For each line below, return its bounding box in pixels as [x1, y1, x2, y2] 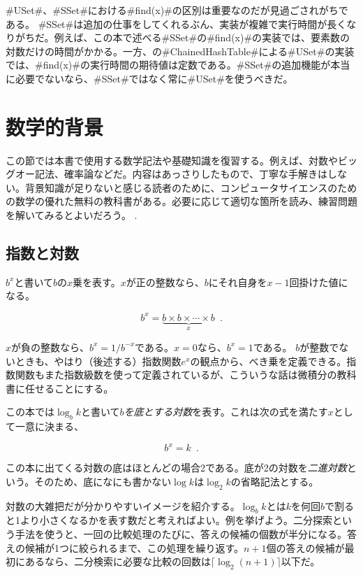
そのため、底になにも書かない [34, 474, 172, 488]
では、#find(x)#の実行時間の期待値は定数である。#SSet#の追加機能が [6, 57, 331, 72]
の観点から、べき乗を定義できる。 [190, 353, 347, 368]
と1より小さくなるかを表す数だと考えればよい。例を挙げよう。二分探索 [6, 513, 332, 527]
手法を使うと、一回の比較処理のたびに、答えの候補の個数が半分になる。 [15, 527, 348, 541]
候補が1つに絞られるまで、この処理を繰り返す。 [24, 540, 244, 555]
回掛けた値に [289, 274, 348, 289]
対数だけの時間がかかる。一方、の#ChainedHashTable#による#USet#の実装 [6, 43, 355, 58]
